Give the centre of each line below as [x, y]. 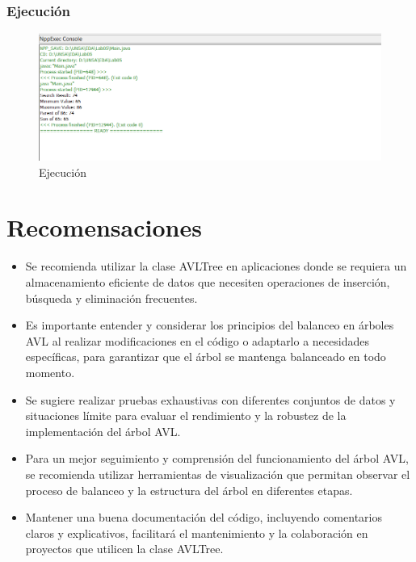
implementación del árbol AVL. [103, 431]
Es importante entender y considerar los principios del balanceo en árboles [210, 325]
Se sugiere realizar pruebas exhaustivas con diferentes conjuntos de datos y [210, 399]
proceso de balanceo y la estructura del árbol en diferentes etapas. [189, 490]
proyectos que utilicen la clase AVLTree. [124, 549]
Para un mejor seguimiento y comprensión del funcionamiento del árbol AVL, [217, 458]
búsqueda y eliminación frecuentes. [111, 298]
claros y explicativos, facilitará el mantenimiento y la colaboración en [197, 533]
